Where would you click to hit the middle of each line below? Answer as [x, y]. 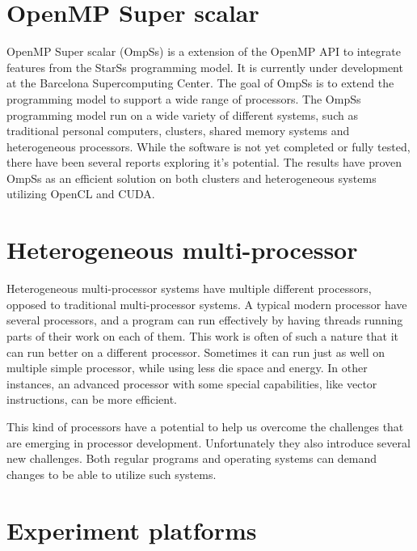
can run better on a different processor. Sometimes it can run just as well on [196, 352]
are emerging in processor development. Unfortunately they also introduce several [208, 442]
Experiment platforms [132, 530]
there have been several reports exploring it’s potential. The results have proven [204, 162]
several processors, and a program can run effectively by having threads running [205, 320]
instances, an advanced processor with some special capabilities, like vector [192, 383]
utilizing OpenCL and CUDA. [81, 194]
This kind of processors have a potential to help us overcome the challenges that [205, 426]
